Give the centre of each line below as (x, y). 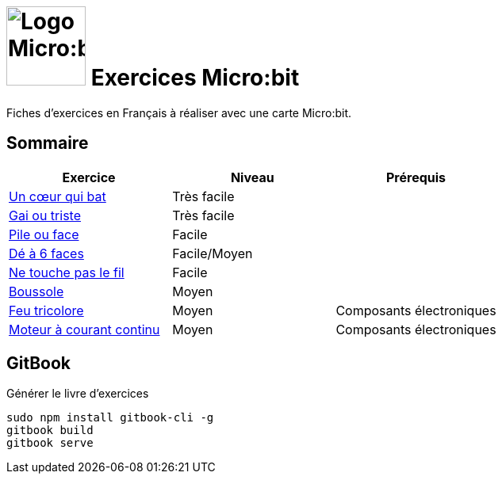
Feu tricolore (46, 310)
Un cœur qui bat (57, 196)
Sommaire (48, 143)
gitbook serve (50, 443)
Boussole (36, 291)
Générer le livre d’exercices (78, 394)
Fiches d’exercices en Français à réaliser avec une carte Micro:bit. (179, 112)
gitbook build (50, 430)
